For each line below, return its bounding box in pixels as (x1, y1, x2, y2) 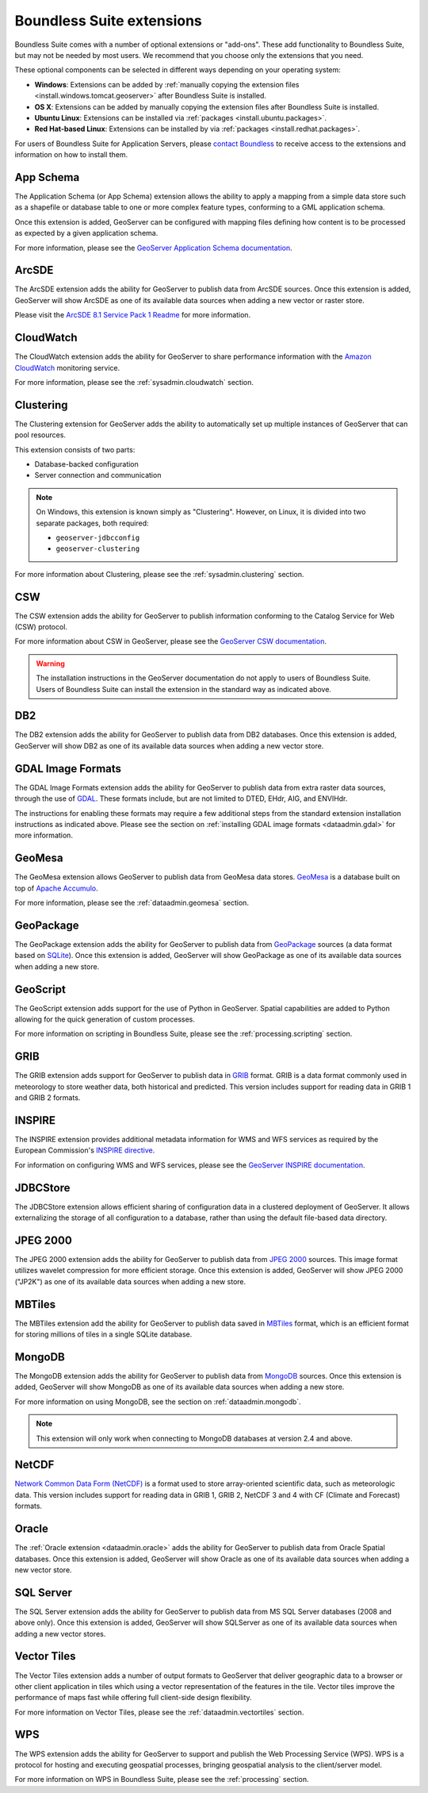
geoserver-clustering (55, 544, 140, 553)
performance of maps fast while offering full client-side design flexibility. (14, 1693, 253, 1703)
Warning (36, 659, 65, 668)
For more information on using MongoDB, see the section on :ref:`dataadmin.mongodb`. (14, 1397, 301, 1406)
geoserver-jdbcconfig (55, 533, 140, 542)
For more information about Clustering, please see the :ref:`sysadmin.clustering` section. (14, 569, 304, 579)
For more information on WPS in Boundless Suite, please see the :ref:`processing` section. (14, 1775, 309, 1784)
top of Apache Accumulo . (14, 883, 98, 893)
